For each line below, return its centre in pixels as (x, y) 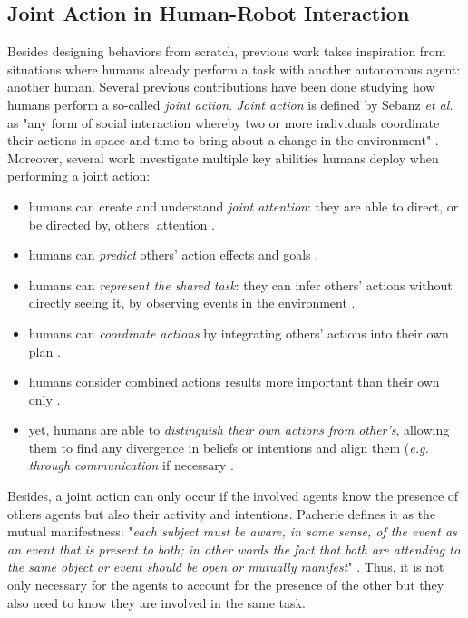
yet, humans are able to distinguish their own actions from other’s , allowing (239, 430)
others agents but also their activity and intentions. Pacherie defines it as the (222, 513)
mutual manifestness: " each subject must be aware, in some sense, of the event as (232, 531)
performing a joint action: (79, 176)
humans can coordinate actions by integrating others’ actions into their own (239, 333)
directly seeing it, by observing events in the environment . (192, 303)
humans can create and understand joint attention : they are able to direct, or (244, 206)
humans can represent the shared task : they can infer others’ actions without (240, 284)
